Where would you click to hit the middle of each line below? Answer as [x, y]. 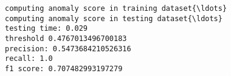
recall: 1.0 [29, 59]
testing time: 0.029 [47, 29]
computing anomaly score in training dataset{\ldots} [116, 8]
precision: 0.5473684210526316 [68, 49]
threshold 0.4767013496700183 [66, 38]
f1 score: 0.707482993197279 [64, 68]
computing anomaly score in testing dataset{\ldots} [114, 18]
